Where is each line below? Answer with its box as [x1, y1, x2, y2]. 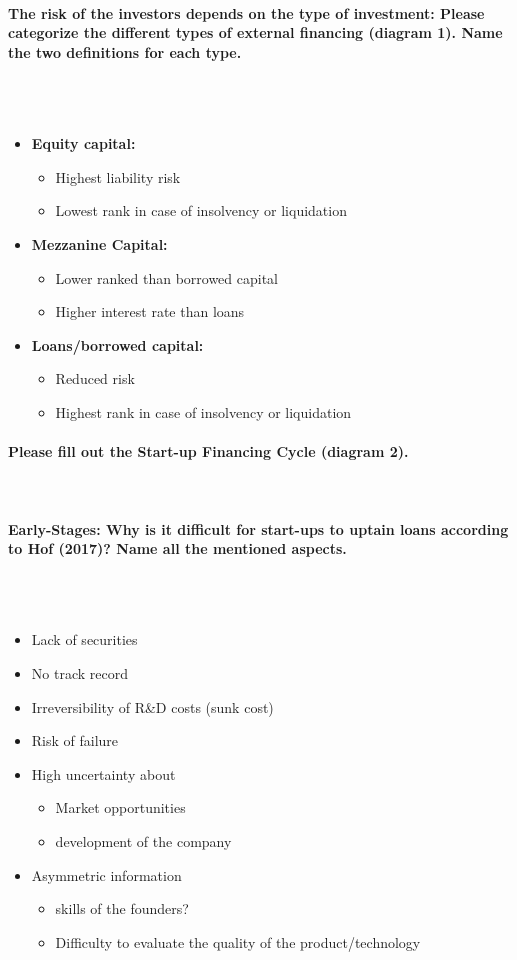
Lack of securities [31, 629, 138, 650]
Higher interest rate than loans [55, 301, 245, 322]
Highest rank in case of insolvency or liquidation [55, 401, 352, 422]
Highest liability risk [55, 166, 181, 187]
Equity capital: [31, 133, 136, 154]
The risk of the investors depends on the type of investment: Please [8, 2, 485, 23]
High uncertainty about [31, 763, 176, 784]
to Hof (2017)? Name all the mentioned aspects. [8, 538, 347, 559]
